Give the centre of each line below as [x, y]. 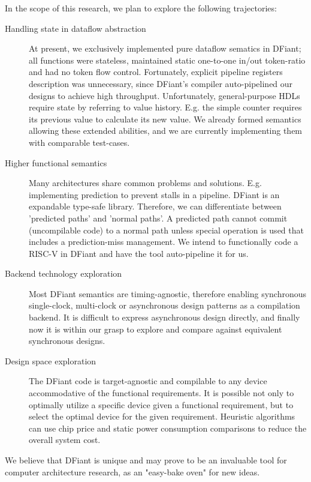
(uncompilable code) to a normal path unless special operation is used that [166, 230]
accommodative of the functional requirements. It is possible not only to [161, 393]
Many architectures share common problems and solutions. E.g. [145, 183]
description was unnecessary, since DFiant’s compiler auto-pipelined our [161, 83]
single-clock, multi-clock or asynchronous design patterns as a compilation [164, 305]
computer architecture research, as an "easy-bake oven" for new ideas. [132, 471]
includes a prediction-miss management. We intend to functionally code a [164, 242]
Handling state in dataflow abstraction [76, 28]
